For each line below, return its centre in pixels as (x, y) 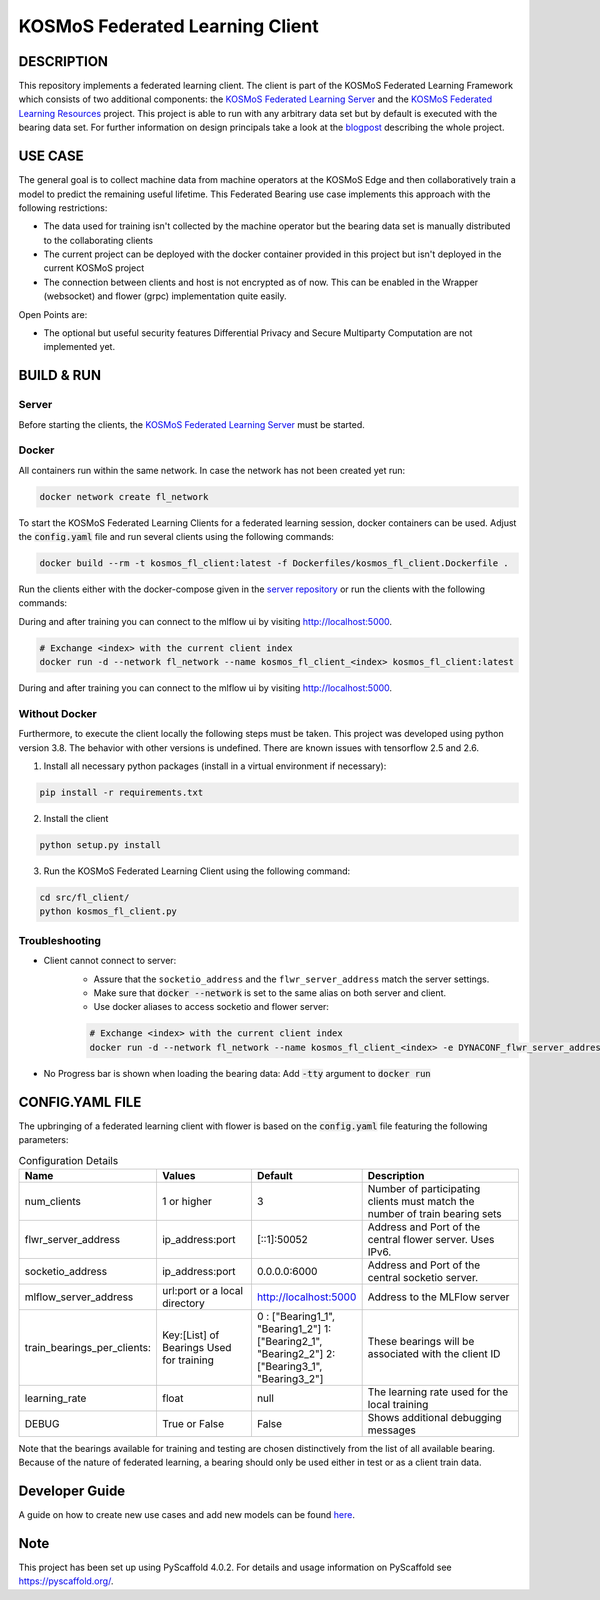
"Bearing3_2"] (290, 1378)
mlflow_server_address (79, 1297)
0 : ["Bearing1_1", (295, 1316)
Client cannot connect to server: (110, 961)
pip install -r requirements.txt (121, 793)
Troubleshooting (60, 940)
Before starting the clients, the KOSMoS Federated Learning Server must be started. (191, 424)
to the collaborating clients (98, 240)
